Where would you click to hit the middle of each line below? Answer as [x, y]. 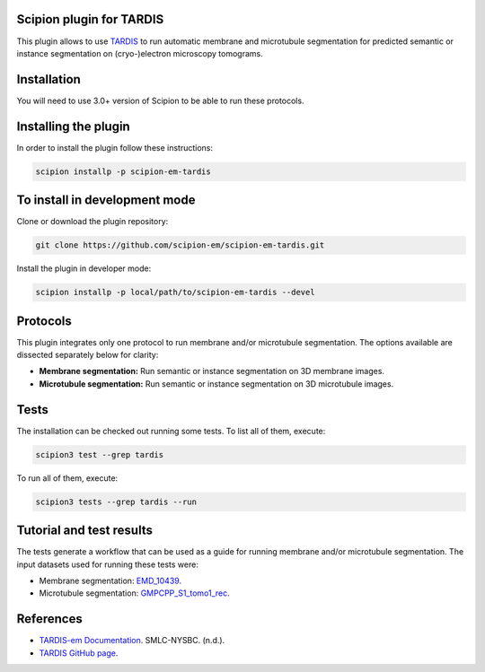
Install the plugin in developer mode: [84, 268]
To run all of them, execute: [67, 478]
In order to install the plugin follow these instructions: [115, 147]
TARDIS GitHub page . [79, 653]
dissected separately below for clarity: [88, 355]
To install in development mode [106, 201]
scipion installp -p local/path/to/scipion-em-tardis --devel [175, 292]
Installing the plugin [73, 126]
